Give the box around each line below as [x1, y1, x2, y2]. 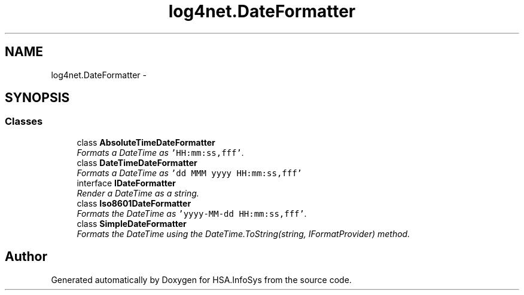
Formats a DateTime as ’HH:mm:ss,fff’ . [77, 147, 244, 158]
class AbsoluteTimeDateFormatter [77, 137, 215, 147]
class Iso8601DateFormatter [77, 198, 191, 208]
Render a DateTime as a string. [77, 188, 199, 198]
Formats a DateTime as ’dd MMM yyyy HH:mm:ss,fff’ [77, 167, 303, 178]
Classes [5, 115, 43, 128]
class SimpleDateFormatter [77, 218, 187, 229]
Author [5, 249, 47, 265]
